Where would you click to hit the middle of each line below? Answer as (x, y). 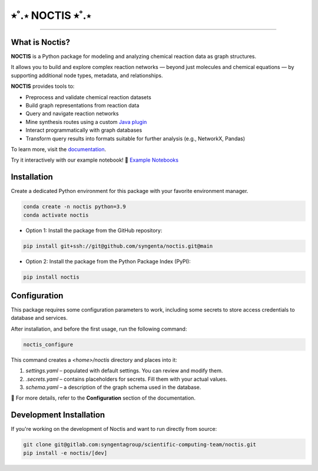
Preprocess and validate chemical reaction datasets (88, 97)
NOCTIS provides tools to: (43, 86)
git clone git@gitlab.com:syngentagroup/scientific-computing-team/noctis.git (140, 445)
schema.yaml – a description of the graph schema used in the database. (113, 387)
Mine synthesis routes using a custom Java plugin (86, 122)
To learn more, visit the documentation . (59, 149)
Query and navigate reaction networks (72, 114)
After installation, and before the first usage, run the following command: (99, 329)
